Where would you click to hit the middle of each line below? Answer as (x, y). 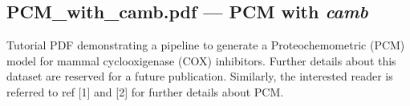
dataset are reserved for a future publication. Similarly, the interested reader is (200, 76)
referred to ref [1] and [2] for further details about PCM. (145, 91)
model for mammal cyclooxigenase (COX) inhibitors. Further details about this (201, 60)
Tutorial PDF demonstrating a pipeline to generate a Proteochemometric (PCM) (206, 45)
